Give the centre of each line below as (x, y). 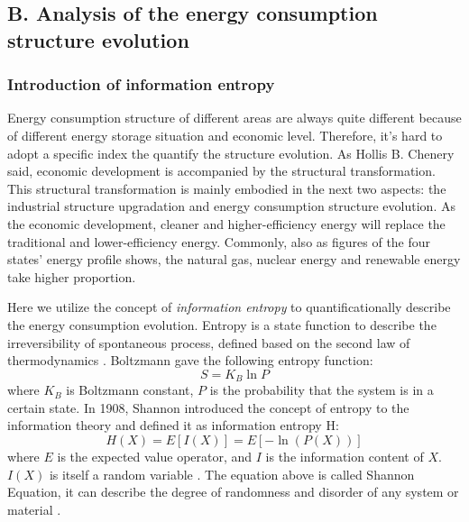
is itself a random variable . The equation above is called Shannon (232, 474)
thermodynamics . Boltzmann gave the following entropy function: (190, 360)
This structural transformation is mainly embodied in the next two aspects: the (227, 188)
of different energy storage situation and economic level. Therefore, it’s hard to (225, 135)
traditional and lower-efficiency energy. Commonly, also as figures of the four (219, 241)
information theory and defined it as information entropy (165, 425)
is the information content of (345, 456)
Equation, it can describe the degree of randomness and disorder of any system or (233, 492)
